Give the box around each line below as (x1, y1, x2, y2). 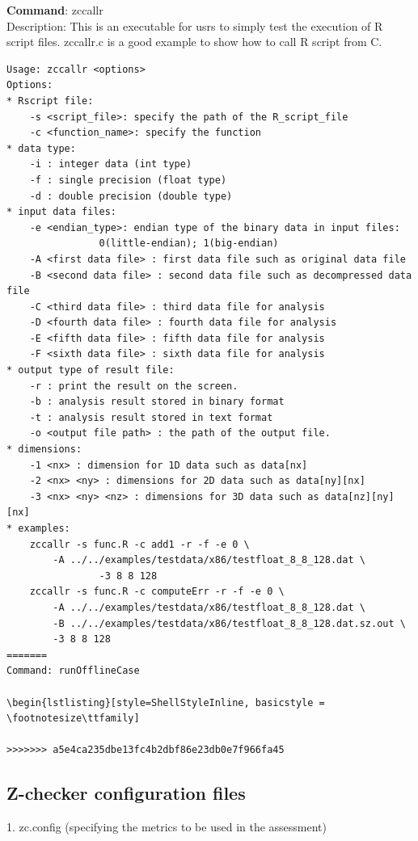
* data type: (6, 142, 76, 154)
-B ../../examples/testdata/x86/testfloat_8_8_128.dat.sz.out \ (53, 617, 406, 629)
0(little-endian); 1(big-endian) (99, 238, 279, 250)
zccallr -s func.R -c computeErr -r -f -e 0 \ (29, 586, 285, 598)
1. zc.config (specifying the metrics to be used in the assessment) (6, 818, 327, 835)
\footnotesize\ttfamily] (6, 713, 140, 725)
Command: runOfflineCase (6, 665, 140, 677)
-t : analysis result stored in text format (29, 411, 273, 423)
